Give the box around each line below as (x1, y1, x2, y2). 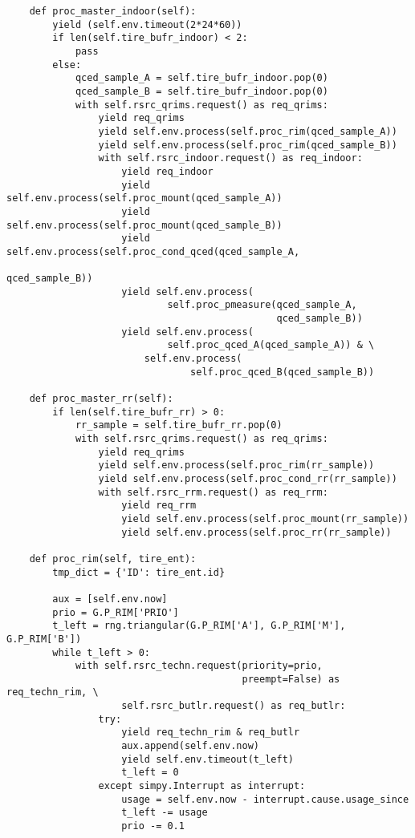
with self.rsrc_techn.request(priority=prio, (75, 660, 323, 672)
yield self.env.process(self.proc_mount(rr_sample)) (121, 512, 409, 524)
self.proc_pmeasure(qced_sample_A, (167, 299, 357, 311)
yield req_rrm (121, 500, 197, 512)
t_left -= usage (121, 807, 208, 819)
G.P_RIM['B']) (6, 633, 82, 645)
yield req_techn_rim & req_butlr (121, 727, 300, 739)
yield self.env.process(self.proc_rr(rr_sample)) (121, 526, 392, 538)
